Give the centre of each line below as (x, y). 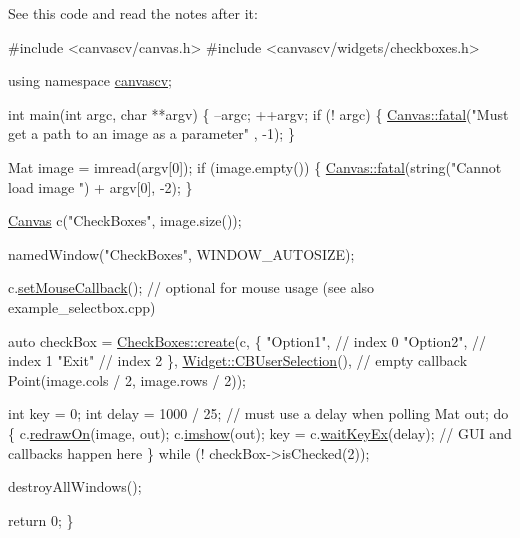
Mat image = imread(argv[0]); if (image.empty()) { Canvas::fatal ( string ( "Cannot (255, 166)
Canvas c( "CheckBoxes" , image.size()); (125, 220)
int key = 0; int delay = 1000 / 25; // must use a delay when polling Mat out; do (258, 413)
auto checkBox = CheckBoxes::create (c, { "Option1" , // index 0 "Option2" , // (247, 340)
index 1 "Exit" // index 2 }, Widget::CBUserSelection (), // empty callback (238, 360)
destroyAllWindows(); (75, 486)
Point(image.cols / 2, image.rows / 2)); (127, 379)
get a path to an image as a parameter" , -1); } (151, 133)
